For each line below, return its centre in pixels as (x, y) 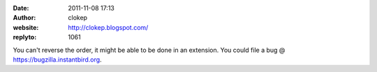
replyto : (25, 37)
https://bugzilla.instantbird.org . (57, 60)
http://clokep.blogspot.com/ (108, 27)
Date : (21, 8)
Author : (24, 18)
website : (26, 27)
